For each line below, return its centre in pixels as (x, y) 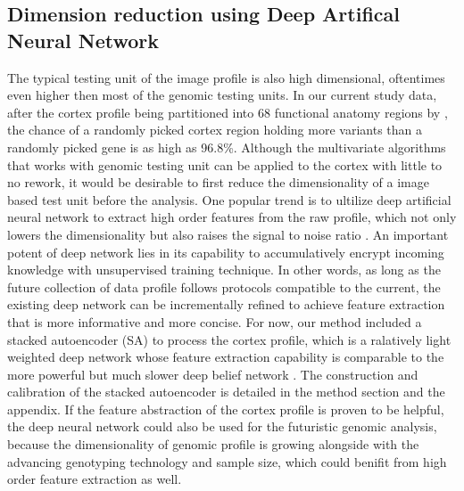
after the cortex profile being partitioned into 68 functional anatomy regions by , (228, 112)
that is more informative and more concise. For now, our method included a (215, 321)
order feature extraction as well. (95, 479)
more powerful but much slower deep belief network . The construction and (213, 374)
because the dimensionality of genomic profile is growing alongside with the (213, 444)
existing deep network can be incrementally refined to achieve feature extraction (226, 304)
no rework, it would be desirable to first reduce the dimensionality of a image (218, 182)
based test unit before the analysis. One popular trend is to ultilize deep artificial (229, 199)
